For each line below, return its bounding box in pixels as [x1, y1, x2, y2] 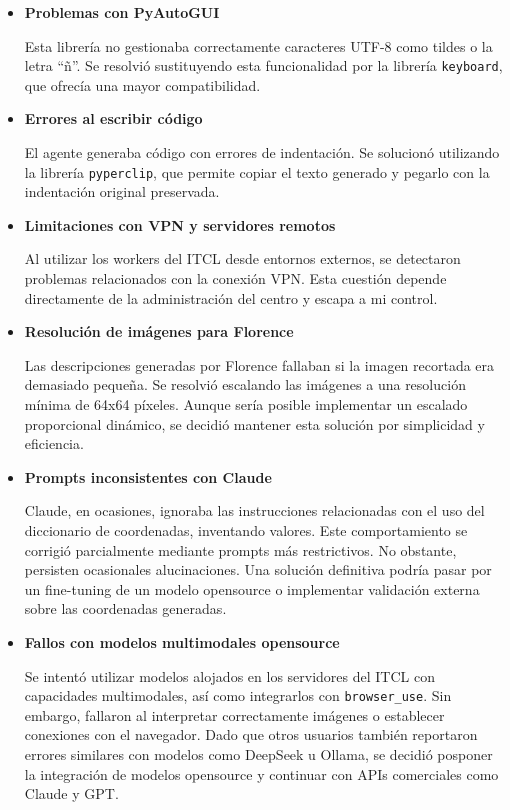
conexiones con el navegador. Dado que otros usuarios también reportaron [24, 724, 478, 745]
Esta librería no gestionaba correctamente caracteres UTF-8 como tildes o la [24, 35, 493, 56]
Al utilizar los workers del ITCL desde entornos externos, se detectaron [24, 248, 461, 269]
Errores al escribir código [24, 108, 203, 129]
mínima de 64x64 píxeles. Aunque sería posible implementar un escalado [24, 394, 468, 415]
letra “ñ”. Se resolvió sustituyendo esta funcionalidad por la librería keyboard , [24, 55, 503, 76]
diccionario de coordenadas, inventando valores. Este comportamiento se [24, 520, 468, 540]
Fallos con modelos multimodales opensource [24, 631, 340, 652]
